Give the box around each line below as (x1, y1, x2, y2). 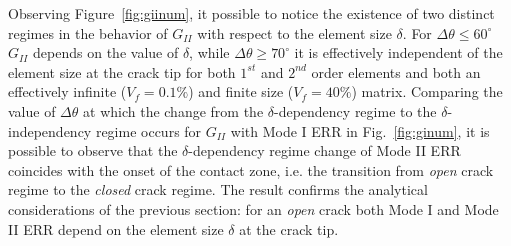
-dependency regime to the (273, 100, 437, 121)
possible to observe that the (8, 140, 178, 161)
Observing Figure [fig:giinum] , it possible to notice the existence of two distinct (8, 3, 495, 23)
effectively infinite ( (8, 81, 127, 102)
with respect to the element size (197, 22, 392, 43)
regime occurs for (95, 120, 202, 141)
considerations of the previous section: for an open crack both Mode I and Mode (8, 198, 499, 219)
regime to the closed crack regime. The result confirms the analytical (8, 179, 428, 200)
